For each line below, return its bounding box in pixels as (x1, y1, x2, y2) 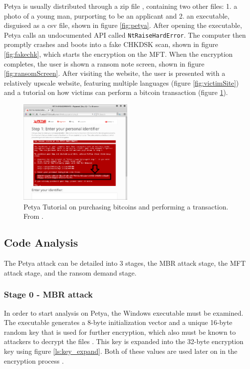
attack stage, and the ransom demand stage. (4, 267, 136, 277)
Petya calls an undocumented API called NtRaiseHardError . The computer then (4, 29, 246, 40)
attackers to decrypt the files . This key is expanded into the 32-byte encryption (4, 336, 244, 346)
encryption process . (4, 355, 64, 366)
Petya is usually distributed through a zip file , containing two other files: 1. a (4, 1, 237, 11)
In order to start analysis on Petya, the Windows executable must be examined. (4, 307, 244, 318)
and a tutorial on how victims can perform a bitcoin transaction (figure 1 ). (4, 87, 228, 97)
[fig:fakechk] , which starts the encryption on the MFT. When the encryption (4, 49, 233, 59)
